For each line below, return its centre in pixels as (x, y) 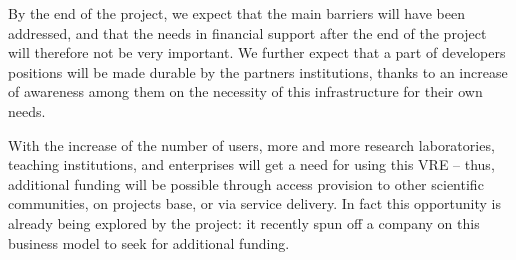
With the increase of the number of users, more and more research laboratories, (251, 144)
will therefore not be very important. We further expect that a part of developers (257, 52)
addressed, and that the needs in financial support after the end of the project (247, 32)
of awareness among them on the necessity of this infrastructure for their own (245, 91)
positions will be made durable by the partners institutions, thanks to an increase (258, 71)
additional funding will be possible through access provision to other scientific (246, 183)
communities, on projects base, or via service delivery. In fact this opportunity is (254, 203)
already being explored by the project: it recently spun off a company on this (244, 222)
